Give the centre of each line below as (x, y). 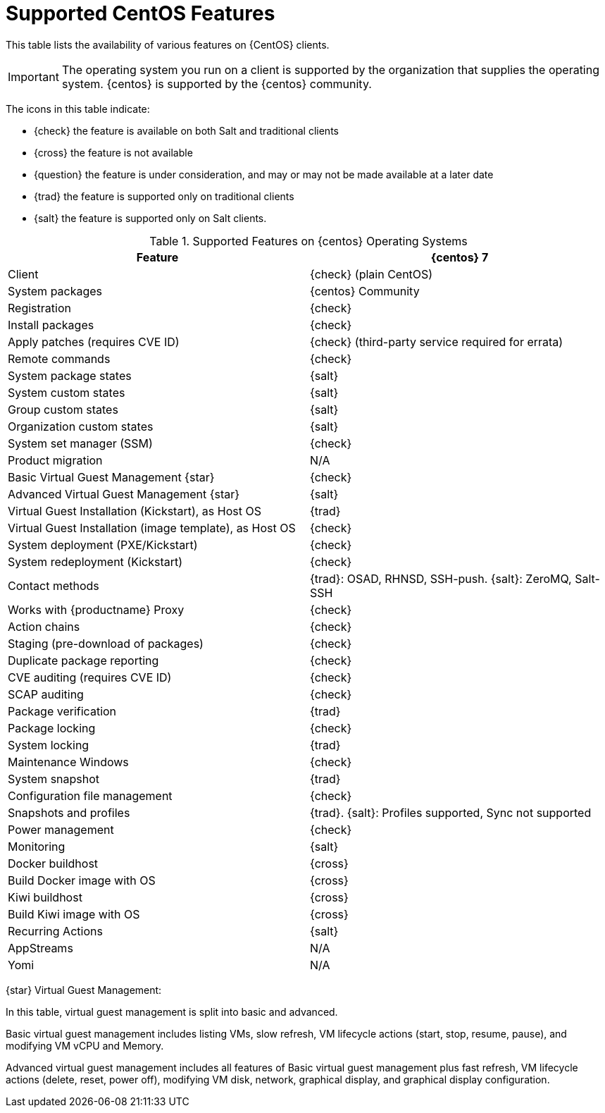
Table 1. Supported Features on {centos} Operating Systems (308, 241)
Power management (61, 829)
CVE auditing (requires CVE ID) (90, 677)
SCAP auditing (46, 694)
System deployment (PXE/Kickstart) (103, 545)
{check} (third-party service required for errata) (437, 342)
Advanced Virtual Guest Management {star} (124, 494)
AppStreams (40, 948)
